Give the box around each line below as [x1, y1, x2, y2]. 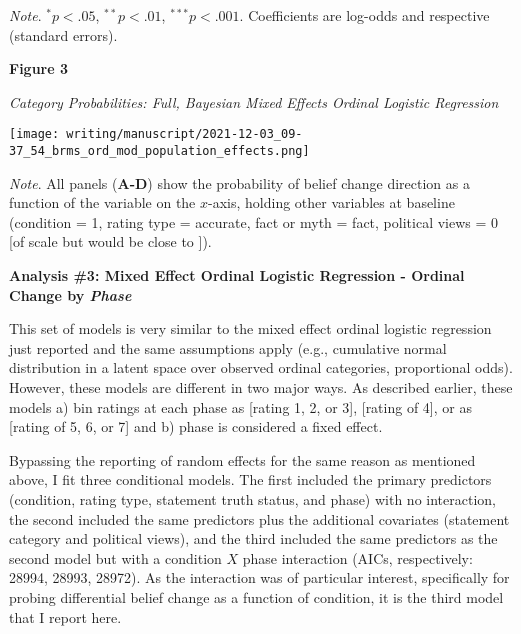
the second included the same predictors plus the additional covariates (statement [9, 508, 510, 529]
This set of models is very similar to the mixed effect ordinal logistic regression [9, 318, 492, 339]
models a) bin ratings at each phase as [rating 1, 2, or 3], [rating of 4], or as [9, 396, 472, 417]
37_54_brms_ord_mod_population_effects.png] [9, 144, 310, 159]
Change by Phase [9, 284, 132, 305]
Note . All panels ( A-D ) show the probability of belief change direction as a [9, 172, 470, 193]
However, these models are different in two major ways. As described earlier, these [9, 377, 513, 398]
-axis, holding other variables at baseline [208, 192, 455, 213]
